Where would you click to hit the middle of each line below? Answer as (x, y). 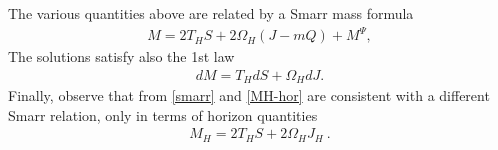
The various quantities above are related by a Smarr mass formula (211, 13)
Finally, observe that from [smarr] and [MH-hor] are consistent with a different (249, 95)
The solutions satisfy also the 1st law (121, 56)
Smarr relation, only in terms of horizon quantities (163, 114)
